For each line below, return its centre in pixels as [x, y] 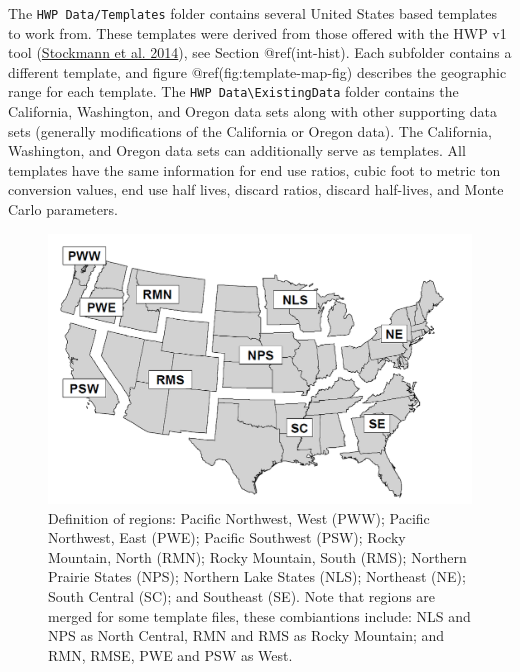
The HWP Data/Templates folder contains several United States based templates [253, 13]
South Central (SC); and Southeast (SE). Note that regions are [242, 596]
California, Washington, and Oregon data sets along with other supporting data [252, 111]
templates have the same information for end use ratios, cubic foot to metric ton [254, 169]
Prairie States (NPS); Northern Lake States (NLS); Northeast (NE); [257, 576]
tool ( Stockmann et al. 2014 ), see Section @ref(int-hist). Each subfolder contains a [260, 52]
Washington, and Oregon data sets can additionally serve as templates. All [237, 150]
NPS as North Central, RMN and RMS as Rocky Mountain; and [246, 635]
